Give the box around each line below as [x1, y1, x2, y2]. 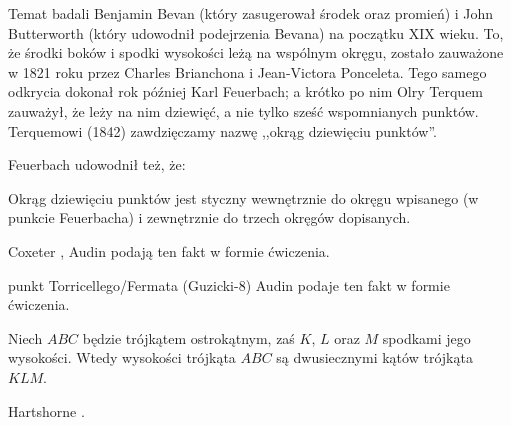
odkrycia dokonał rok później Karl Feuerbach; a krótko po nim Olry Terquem [8, 81, 484, 102]
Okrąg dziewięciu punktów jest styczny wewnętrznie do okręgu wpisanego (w [8, 187, 479, 208]
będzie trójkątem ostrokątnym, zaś [82, 327, 295, 348]
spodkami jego [382, 327, 471, 348]
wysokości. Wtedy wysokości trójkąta [8, 347, 236, 368]
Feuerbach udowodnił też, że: [8, 154, 186, 175]
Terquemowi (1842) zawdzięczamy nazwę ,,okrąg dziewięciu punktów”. [8, 120, 437, 141]
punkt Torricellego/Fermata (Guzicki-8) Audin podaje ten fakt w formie [8, 274, 450, 295]
